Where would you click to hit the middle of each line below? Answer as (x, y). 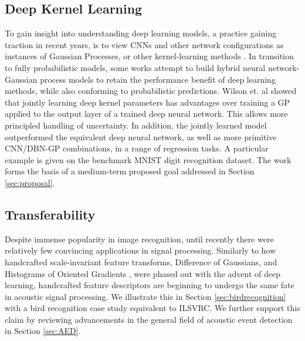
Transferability (50, 214)
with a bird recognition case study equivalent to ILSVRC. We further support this (152, 308)
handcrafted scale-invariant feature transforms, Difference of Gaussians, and (141, 261)
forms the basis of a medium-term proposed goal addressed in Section (130, 171)
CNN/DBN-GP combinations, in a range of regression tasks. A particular (137, 148)
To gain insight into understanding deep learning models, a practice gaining (141, 33)
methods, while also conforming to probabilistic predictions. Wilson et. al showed (151, 91)
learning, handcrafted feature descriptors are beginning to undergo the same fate (150, 285)
